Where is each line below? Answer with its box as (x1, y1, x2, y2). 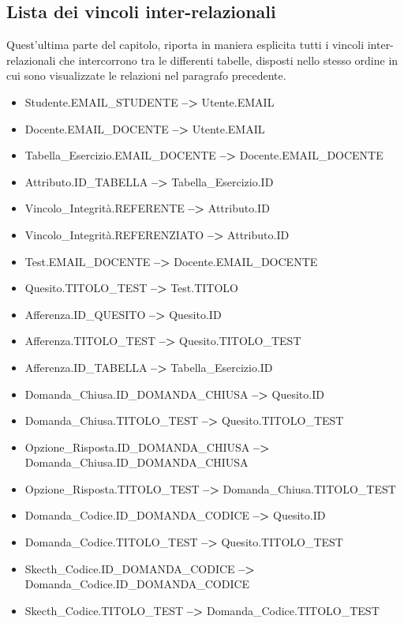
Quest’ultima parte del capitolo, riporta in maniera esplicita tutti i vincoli (6, 36, 365, 53)
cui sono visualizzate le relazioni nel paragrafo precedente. (6, 67, 286, 84)
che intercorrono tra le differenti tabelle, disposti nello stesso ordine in (58, 51, 398, 68)
